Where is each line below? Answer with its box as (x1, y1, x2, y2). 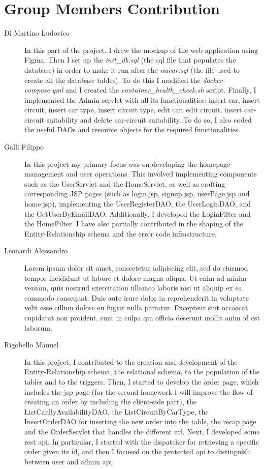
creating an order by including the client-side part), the (24, 396, 196, 407)
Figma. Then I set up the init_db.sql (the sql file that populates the (24, 54, 236, 65)
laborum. (24, 322, 52, 333)
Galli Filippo (4, 141, 44, 152)
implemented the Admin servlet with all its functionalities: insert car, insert (24, 94, 260, 105)
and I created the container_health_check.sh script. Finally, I (65, 84, 256, 95)
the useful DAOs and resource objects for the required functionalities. (24, 124, 241, 135)
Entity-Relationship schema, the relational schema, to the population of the (24, 366, 260, 377)
